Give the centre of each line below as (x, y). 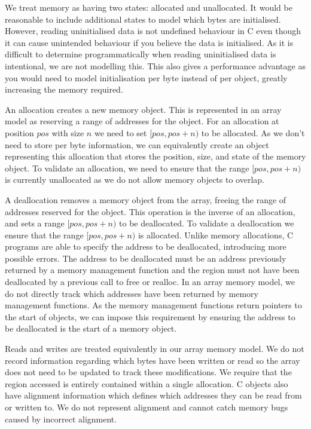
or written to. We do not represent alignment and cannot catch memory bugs (147, 407)
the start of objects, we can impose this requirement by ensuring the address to (150, 316)
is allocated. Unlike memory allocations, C (216, 235)
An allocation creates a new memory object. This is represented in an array (143, 109)
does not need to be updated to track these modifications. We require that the (148, 372)
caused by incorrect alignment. (61, 419)
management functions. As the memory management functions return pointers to (153, 305)
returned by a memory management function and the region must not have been (152, 270)
